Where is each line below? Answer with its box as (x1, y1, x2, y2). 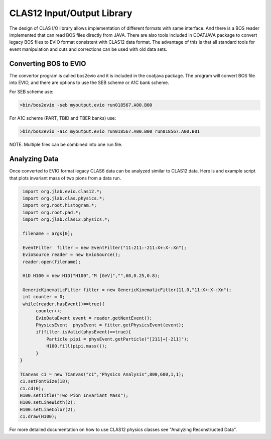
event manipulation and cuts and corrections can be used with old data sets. (9, 46, 168, 52)
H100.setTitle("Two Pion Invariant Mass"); (20, 392, 129, 398)
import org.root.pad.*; (23, 209, 81, 215)
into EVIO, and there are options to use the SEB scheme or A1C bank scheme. (9, 79, 169, 85)
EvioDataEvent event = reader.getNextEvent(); (36, 315, 153, 321)
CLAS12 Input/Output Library (9, 8, 132, 19)
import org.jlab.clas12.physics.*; (23, 217, 110, 222)
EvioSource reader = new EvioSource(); (23, 252, 120, 257)
